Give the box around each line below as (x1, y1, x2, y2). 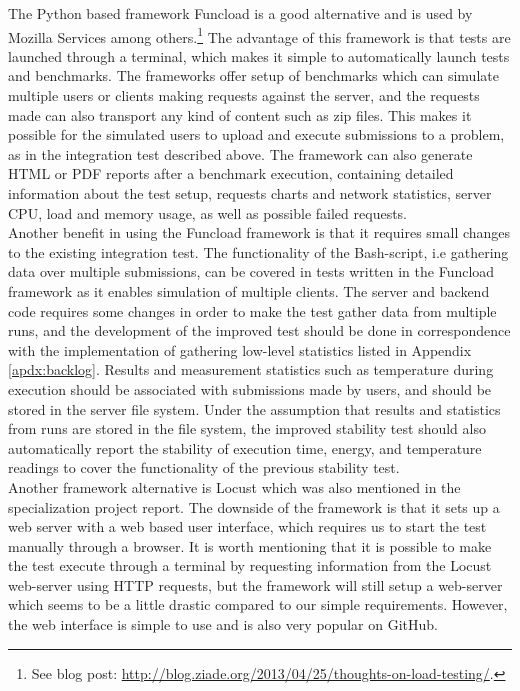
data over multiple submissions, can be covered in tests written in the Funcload (8, 261, 495, 282)
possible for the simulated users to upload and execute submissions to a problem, (8, 124, 505, 145)
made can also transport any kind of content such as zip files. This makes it (8, 104, 472, 125)
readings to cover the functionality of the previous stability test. (8, 457, 400, 478)
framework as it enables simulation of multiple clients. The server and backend (8, 280, 490, 301)
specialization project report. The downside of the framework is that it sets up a (8, 496, 500, 517)
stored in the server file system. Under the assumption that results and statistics (8, 398, 501, 419)
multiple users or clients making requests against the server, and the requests (8, 85, 480, 106)
